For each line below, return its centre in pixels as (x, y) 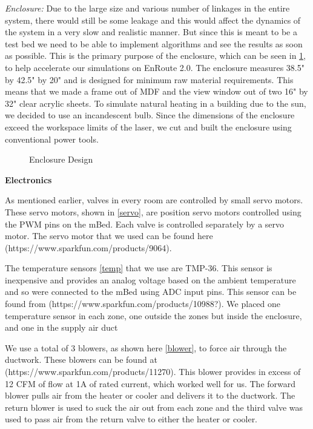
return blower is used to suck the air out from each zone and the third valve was (154, 407)
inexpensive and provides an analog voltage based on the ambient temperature (150, 279)
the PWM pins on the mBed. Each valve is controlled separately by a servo (145, 224)
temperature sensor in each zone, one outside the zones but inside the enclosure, (153, 315)
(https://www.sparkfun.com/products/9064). (88, 247)
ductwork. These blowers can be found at (81, 360)
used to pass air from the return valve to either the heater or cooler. (131, 419)
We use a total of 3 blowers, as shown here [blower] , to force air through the (146, 347)
